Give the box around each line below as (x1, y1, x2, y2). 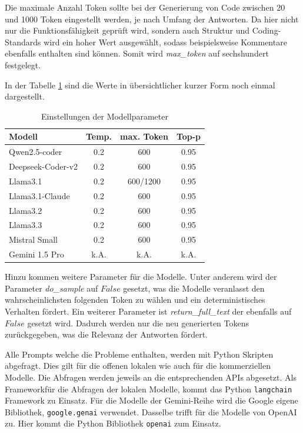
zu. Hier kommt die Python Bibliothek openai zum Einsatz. (5, 417, 221, 429)
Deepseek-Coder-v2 (9, 160, 78, 173)
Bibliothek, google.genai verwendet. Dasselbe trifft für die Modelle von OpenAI (5, 405, 297, 418)
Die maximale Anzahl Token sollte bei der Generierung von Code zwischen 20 (5, 1, 285, 13)
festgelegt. (5, 58, 41, 71)
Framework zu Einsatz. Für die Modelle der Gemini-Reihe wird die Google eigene (5, 394, 298, 406)
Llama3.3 (9, 219, 42, 231)
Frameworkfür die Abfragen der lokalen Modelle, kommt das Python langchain (5, 382, 292, 395)
